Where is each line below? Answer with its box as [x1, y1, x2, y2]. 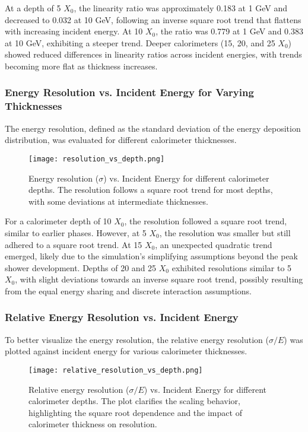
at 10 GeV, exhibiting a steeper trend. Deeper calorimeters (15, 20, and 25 [5, 36, 275, 49]
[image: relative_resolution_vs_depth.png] [28, 366, 203, 374]
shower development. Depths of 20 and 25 [5, 261, 157, 274]
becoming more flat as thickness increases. [5, 59, 158, 72]
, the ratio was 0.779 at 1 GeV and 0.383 [155, 25, 303, 37]
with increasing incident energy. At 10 [5, 25, 143, 37]
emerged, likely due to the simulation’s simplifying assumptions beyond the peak [5, 250, 299, 262]
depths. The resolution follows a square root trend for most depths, [28, 183, 273, 196]
